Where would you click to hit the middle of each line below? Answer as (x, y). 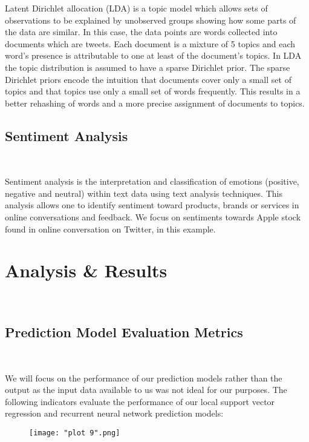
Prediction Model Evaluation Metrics (124, 332)
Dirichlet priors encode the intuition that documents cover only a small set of (148, 79)
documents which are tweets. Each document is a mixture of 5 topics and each (150, 43)
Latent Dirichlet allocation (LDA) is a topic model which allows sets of (136, 8)
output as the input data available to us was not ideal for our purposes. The (146, 390)
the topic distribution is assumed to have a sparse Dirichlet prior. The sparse (148, 67)
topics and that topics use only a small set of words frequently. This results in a (153, 91)
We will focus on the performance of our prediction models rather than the (144, 378)
